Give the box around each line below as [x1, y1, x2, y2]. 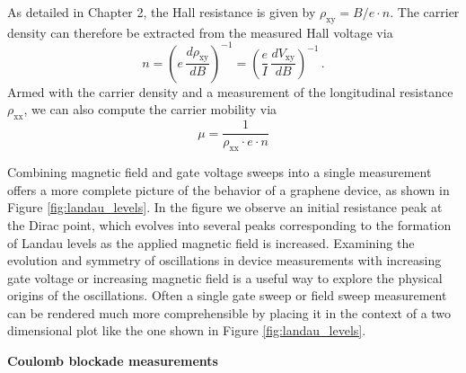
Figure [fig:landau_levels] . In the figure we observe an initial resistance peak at [7, 198, 443, 217]
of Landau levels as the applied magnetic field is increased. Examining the [7, 233, 415, 252]
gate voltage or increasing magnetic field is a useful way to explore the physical [7, 268, 443, 287]
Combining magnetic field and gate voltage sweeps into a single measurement [7, 163, 432, 182]
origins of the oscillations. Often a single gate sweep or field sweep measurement [7, 286, 447, 305]
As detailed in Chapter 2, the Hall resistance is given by [7, 3, 316, 21]
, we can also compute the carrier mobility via [23, 100, 277, 119]
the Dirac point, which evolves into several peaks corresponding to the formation [7, 215, 452, 234]
